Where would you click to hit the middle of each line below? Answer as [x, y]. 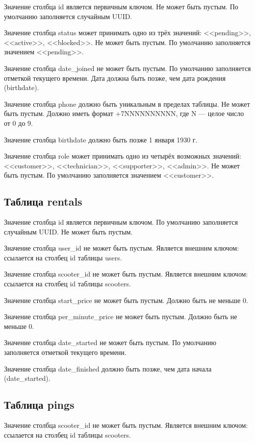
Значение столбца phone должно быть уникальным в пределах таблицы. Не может [127, 104]
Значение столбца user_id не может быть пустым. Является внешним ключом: [122, 248]
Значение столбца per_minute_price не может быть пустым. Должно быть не [121, 316]
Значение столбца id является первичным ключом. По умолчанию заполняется [121, 222]
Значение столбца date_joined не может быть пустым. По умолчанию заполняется [127, 68]
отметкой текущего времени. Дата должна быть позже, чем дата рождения [115, 78]
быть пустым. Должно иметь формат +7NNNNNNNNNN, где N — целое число [124, 113]
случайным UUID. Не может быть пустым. [68, 231]
